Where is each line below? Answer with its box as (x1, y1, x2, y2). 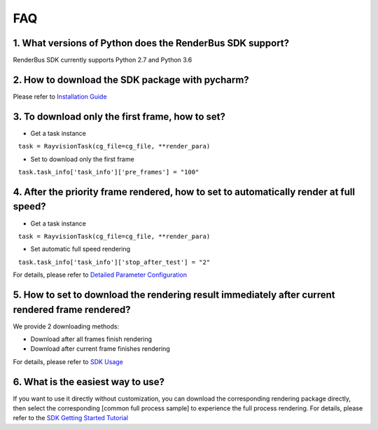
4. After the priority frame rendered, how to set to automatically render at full (13, 186, 356, 197)
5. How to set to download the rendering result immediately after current (13, 289, 335, 300)
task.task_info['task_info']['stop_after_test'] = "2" (17, 258, 211, 266)
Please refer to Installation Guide (13, 92, 108, 101)
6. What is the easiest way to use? (13, 375, 164, 388)
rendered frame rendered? (13, 303, 131, 315)
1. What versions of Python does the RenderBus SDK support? (13, 37, 290, 49)
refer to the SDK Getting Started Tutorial (13, 414, 129, 422)
